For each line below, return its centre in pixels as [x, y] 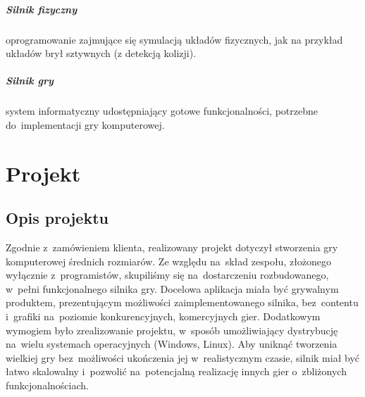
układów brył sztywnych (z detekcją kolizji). [101, 53]
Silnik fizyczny [42, 9]
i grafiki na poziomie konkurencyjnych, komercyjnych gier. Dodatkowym [163, 316]
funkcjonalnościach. [47, 385]
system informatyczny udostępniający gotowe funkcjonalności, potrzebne [162, 111]
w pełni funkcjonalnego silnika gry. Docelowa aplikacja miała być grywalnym [172, 288]
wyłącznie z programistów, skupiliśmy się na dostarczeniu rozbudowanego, [167, 275]
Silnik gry [30, 81]
